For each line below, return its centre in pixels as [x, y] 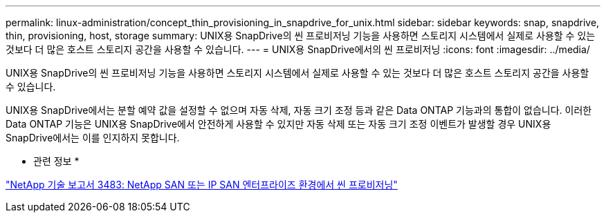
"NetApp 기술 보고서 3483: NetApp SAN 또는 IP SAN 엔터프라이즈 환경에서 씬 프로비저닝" [202, 185]
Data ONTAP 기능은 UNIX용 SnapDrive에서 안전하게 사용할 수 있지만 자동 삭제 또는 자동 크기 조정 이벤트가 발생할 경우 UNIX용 [278, 124]
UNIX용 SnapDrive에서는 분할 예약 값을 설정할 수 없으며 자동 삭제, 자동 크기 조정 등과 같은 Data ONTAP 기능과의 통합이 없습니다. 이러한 [299, 110]
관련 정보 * [56, 161]
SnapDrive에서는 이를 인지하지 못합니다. [93, 138]
